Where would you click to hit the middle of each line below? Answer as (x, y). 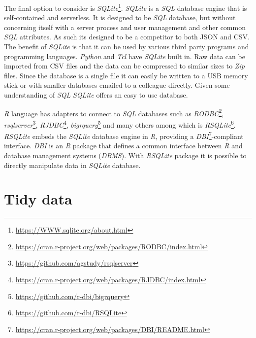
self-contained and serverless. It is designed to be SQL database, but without (120, 17)
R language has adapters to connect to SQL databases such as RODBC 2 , (114, 112)
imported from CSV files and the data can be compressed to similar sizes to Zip (124, 66)
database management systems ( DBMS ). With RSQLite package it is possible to (125, 155)
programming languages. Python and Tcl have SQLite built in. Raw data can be (125, 56)
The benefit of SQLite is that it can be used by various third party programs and (127, 47)
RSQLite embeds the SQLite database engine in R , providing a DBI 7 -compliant (124, 135)
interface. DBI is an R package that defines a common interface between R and (123, 146)
